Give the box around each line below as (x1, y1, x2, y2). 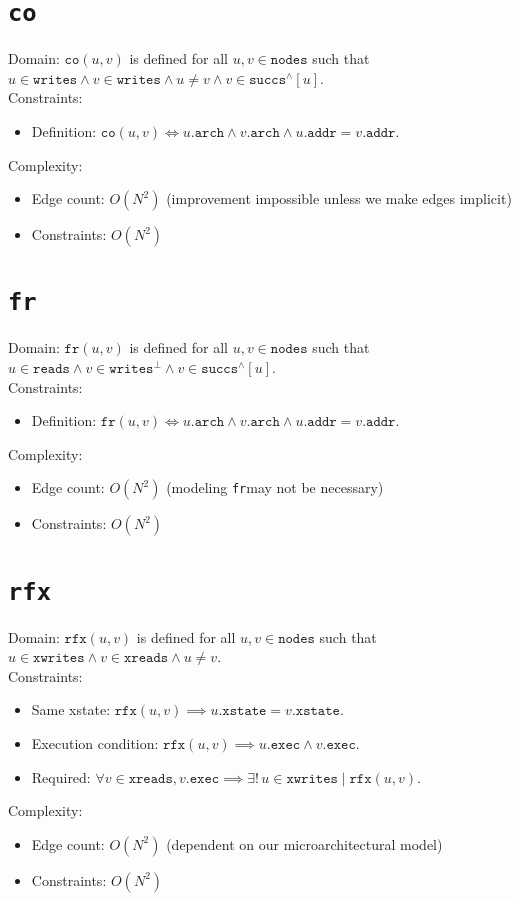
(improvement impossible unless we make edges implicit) (166, 188, 512, 209)
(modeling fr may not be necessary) (166, 477, 384, 498)
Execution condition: (31, 733, 159, 754)
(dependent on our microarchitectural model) (166, 833, 443, 854)
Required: (31, 766, 91, 787)
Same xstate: (31, 699, 111, 720)
